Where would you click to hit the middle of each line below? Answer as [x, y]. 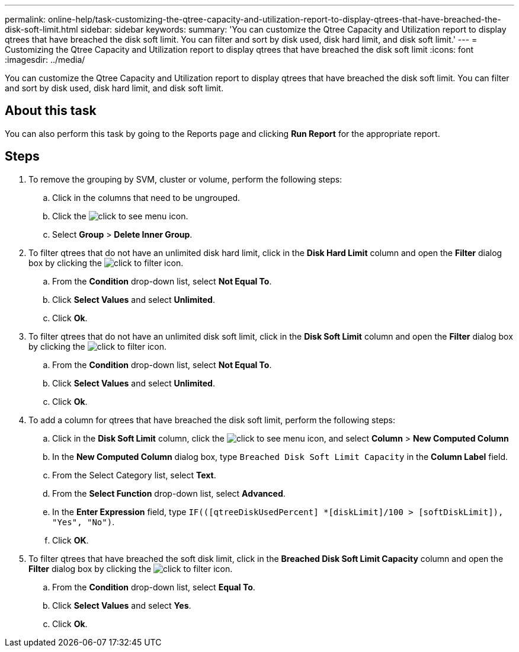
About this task [51, 111]
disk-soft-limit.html [41, 29]
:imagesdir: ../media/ [45, 60]
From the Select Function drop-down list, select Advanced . [169, 493]
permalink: [25, 19]
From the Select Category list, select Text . [134, 475]
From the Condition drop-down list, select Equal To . [154, 587]
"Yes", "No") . [84, 522]
